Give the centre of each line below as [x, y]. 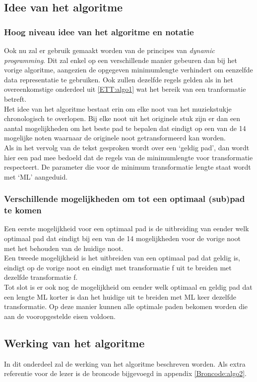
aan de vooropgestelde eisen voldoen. [60, 316]
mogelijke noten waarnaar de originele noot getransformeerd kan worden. [115, 138]
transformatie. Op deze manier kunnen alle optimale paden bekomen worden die [126, 306]
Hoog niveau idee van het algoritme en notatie [99, 32]
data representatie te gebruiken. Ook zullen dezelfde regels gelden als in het [119, 79]
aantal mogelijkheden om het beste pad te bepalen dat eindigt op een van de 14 [125, 128]
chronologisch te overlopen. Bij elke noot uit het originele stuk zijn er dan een [122, 118]
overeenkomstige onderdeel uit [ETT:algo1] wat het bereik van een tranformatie [125, 89]
